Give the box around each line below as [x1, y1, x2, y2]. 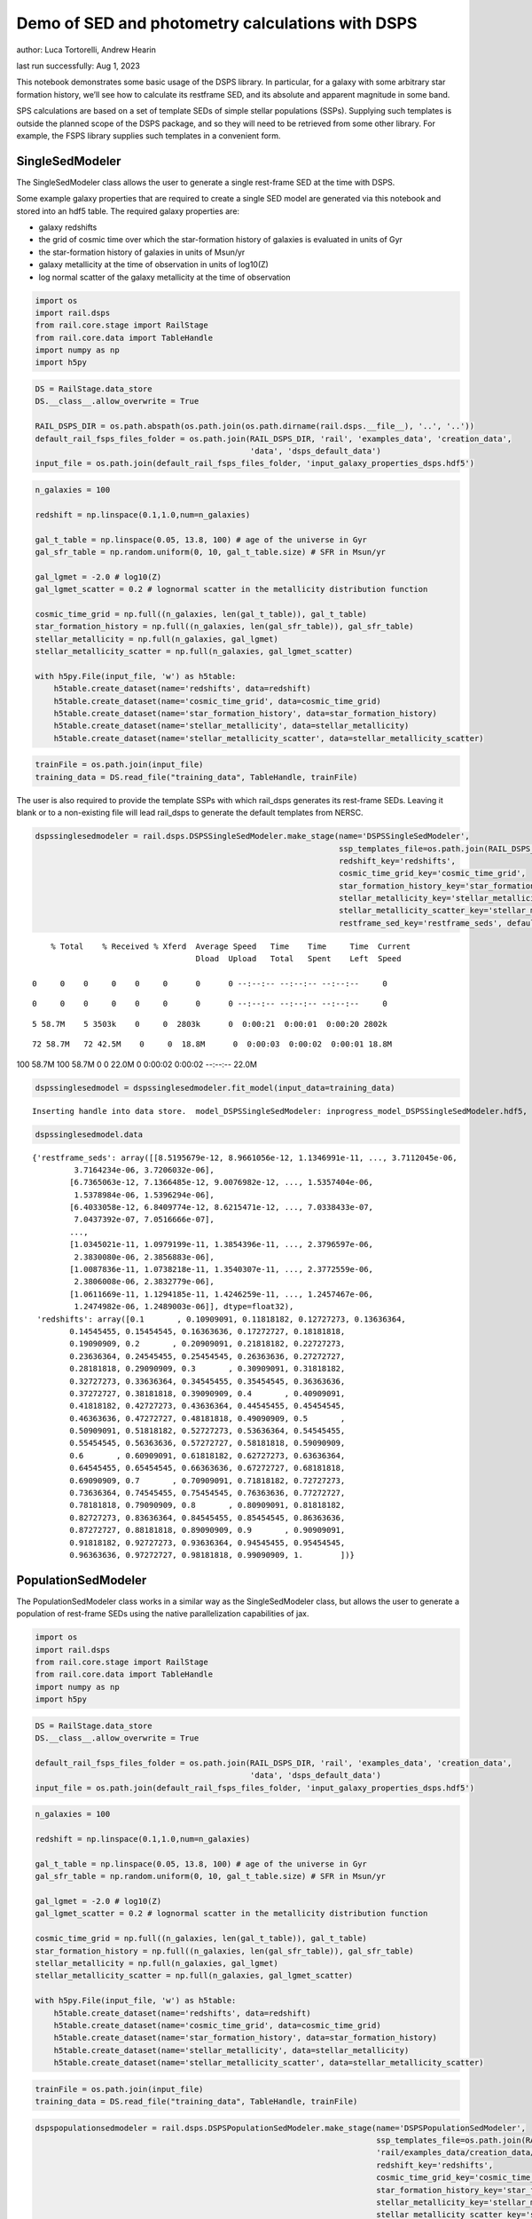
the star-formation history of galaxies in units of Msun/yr [38, 247, 246, 257]
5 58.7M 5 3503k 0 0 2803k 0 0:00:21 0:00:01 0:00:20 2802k [32, 1019, 387, 1029]
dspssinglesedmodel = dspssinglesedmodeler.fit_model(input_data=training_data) [35, 1083, 395, 1093]
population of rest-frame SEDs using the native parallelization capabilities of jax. [16, 1608, 309, 1619]
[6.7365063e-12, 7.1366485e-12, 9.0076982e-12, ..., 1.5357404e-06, [69, 1177, 374, 1188]
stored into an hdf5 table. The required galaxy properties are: [16, 205, 239, 217]
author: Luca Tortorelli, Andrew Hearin [16, 44, 157, 55]
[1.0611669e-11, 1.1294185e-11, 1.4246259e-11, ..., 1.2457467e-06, [69, 1289, 374, 1299]
